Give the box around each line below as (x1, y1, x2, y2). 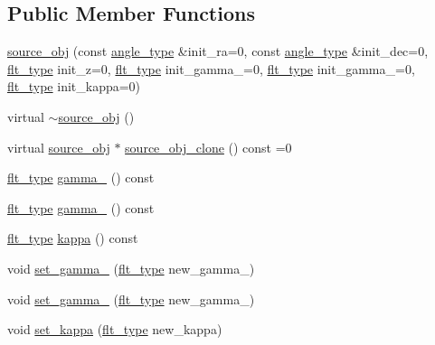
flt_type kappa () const (7, 228, 138, 247)
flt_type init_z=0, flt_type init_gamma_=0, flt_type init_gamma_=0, (7, 59, 415, 78)
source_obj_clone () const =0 (125, 137, 292, 156)
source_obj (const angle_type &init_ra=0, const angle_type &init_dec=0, (7, 42, 429, 61)
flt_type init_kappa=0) (7, 77, 141, 96)
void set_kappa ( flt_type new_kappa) (7, 320, 222, 339)
